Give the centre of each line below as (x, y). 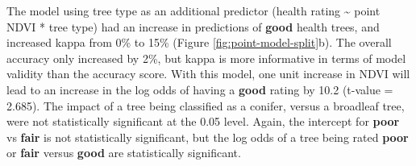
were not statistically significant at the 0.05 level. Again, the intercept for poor (203, 121)
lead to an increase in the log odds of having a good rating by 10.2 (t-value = (200, 89)
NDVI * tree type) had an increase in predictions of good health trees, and (193, 26)
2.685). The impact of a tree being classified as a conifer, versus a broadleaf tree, (206, 105)
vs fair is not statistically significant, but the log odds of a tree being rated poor (208, 137)
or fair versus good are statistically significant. (124, 153)
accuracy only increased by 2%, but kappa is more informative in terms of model (206, 58)
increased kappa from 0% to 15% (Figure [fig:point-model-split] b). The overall (199, 42)
